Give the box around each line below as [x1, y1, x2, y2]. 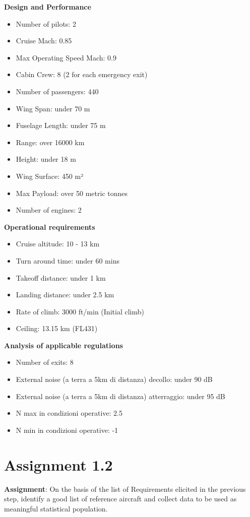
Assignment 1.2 [4, 454, 113, 475]
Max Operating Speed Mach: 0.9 [16, 52, 116, 62]
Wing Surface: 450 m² [16, 170, 84, 181]
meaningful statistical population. [4, 503, 108, 513]
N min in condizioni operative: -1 [16, 424, 118, 435]
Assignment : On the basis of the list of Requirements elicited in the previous [4, 483, 246, 494]
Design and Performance [4, 2, 91, 12]
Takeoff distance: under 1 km [16, 272, 106, 283]
